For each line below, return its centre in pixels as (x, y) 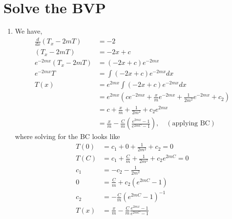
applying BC (191, 124)
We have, (29, 31)
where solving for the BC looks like (67, 136)
